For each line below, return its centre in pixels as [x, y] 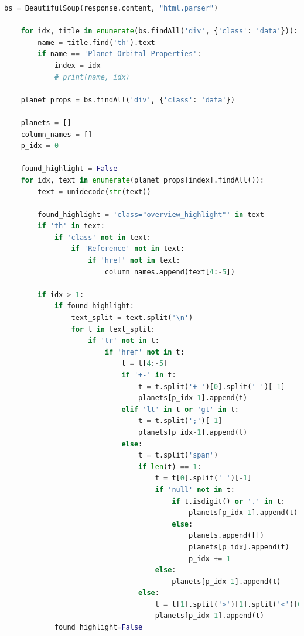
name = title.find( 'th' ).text [96, 42]
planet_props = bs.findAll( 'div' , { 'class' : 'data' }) [128, 100]
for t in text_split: [113, 329]
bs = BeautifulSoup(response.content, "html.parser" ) [111, 8]
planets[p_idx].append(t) [239, 547]
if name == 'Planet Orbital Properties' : [119, 54]
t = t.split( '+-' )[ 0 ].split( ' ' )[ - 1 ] [212, 386]
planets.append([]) [226, 536]
